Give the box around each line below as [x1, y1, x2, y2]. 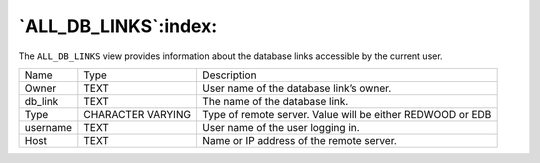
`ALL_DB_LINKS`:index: [18, 15, 218, 37]
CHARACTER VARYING [83, 107, 192, 121]
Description [201, 68, 257, 82]
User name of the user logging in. [201, 120, 360, 134]
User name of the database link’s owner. [201, 81, 392, 95]
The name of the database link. [201, 94, 349, 108]
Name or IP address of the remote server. [201, 133, 397, 147]
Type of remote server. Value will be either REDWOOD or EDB [201, 107, 492, 121]
